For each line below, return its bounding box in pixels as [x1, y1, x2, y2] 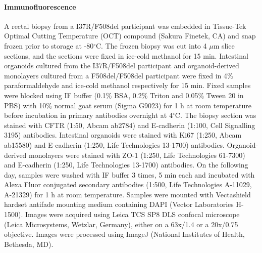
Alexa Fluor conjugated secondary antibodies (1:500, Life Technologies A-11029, [4, 179, 252, 190]
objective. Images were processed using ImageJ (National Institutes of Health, [4, 229, 245, 239]
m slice [213, 40, 235, 51]
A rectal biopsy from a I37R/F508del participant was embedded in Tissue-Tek [4, 20, 246, 31]
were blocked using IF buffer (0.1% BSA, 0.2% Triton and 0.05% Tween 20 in [4, 90, 244, 100]
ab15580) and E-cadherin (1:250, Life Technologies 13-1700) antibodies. [4, 139, 225, 150]
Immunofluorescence [4, 1, 76, 12]
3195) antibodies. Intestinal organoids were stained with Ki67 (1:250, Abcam [4, 130, 242, 140]
